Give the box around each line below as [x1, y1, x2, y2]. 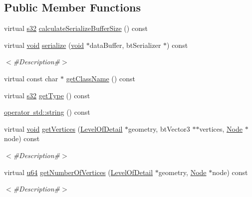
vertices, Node [199, 123, 243, 134]
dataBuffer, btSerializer [89, 39, 161, 50]
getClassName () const [66, 73, 135, 83]
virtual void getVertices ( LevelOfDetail [4, 123, 123, 134]
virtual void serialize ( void [4, 39, 84, 50]
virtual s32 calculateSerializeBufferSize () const [4, 23, 148, 33]
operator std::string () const [4, 107, 90, 117]
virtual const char [4, 73, 58, 83]
